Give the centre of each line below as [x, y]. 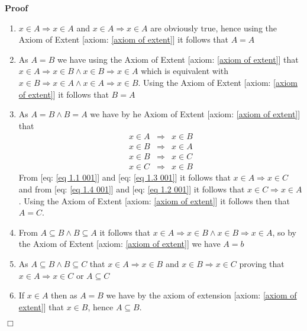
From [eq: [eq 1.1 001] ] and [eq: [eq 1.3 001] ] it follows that [125, 177]
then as [64, 295]
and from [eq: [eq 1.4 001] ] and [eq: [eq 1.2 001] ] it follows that [132, 189]
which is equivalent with [185, 71]
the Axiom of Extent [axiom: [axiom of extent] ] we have [119, 244]
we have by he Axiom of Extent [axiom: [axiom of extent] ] [195, 114]
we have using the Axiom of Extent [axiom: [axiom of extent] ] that [178, 59]
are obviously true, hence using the [214, 28]
